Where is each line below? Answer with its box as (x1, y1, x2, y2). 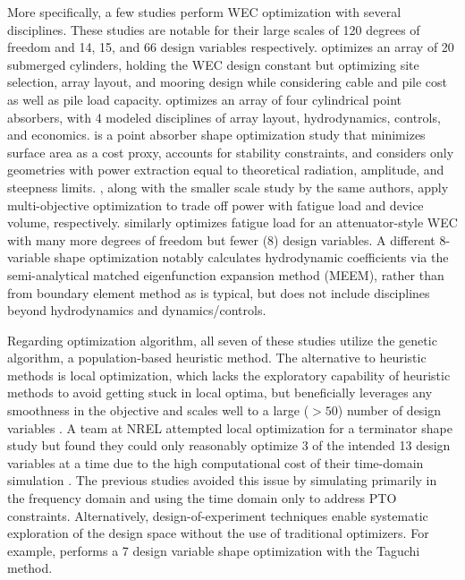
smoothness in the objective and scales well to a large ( (7, 401, 309, 420)
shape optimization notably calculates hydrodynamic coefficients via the (54, 248, 449, 267)
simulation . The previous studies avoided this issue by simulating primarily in (7, 471, 437, 490)
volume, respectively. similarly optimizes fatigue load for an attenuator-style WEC (7, 213, 458, 232)
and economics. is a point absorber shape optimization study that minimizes (7, 125, 426, 144)
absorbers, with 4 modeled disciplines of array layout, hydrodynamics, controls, (7, 107, 441, 126)
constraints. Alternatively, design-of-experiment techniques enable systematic (7, 506, 428, 525)
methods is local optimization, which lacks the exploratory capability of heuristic (7, 365, 451, 384)
